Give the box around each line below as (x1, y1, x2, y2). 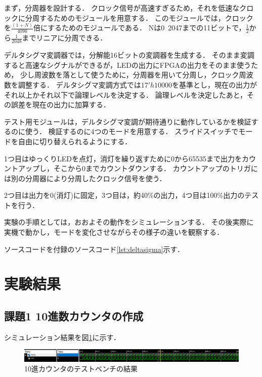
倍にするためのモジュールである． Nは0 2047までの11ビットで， (33, 22, 246, 33)
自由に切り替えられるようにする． (18, 136, 132, 146)
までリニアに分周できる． (22, 32, 107, 43)
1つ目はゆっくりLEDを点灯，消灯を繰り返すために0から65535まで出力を (4, 153, 242, 163)
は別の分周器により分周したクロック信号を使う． (4, 173, 166, 183)
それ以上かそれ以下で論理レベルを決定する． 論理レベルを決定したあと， (4, 89, 247, 100)
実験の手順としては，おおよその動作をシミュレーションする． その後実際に (4, 217, 254, 227)
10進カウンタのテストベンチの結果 (24, 363, 138, 374)
